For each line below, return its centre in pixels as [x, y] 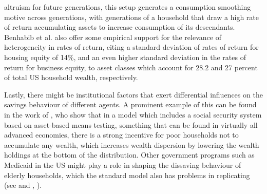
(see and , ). [23, 185]
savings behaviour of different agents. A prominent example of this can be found [130, 104]
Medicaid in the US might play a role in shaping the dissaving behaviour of [123, 164]
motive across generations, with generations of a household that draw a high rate [132, 17]
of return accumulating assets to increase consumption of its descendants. [120, 27]
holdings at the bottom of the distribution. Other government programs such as [129, 155]
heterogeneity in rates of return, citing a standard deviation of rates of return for [131, 47]
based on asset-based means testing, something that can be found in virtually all [131, 124]
